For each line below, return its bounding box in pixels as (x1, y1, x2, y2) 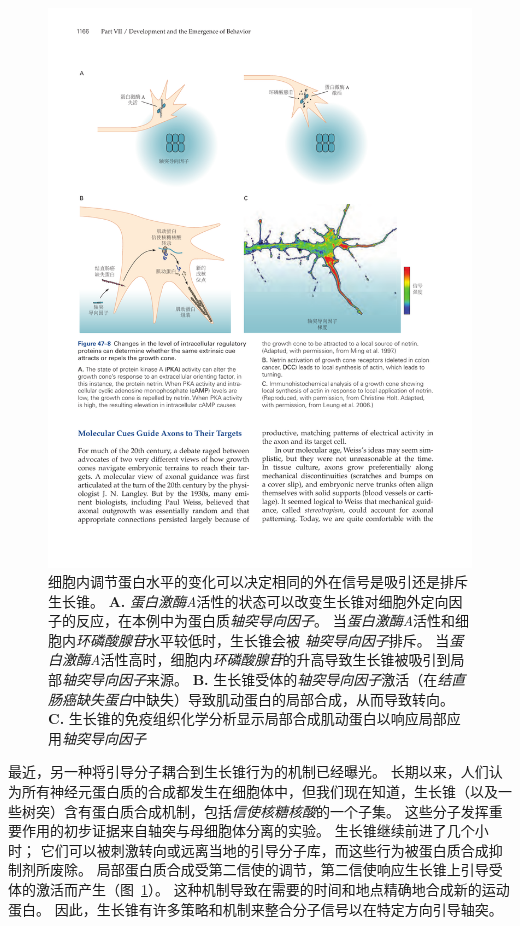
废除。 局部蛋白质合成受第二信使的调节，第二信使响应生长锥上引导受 (49, 859, 503, 880)
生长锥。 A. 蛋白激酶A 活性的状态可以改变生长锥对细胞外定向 (48, 590, 449, 611)
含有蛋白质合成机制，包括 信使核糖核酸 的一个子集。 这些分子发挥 (63, 800, 489, 821)
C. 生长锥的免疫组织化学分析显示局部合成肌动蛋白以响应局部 (48, 708, 447, 729)
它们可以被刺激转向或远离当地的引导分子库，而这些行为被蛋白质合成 (40, 839, 489, 860)
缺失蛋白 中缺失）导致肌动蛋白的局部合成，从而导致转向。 (75, 688, 454, 709)
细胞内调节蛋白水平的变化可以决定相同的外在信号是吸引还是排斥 (48, 571, 468, 592)
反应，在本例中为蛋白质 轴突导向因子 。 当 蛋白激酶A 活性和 (75, 610, 456, 631)
